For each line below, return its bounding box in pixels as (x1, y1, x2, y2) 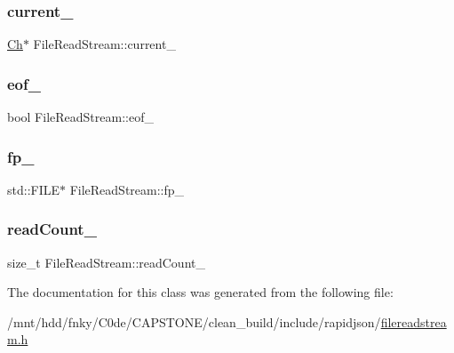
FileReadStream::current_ (33, 35, 176, 53)
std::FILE (7, 180, 60, 198)
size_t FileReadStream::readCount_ (7, 253, 205, 271)
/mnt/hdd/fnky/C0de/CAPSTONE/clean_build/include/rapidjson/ (7, 312, 381, 331)
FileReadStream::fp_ (69, 180, 185, 198)
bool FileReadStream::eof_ (7, 108, 154, 126)
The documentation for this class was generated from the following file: (7, 283, 394, 301)
